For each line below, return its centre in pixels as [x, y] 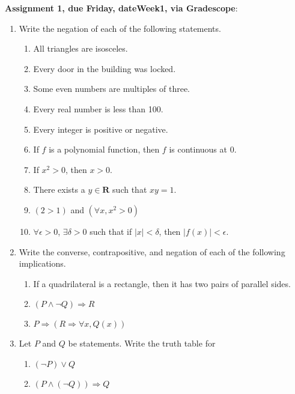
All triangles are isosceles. [81, 48]
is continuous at [198, 149]
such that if [111, 231]
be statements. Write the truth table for [142, 343]
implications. [42, 263]
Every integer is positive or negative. [101, 129]
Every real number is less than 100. [98, 108]
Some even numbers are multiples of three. [112, 89]
